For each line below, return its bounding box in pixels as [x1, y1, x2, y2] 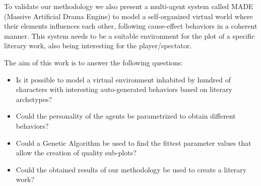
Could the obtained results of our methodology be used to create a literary [16, 164, 247, 174]
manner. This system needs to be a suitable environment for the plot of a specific [4, 30, 255, 41]
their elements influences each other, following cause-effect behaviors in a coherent [4, 21, 257, 31]
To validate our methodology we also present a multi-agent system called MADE [4, 1, 253, 11]
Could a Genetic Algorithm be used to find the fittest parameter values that [16, 137, 251, 148]
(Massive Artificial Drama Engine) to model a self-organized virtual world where [4, 11, 253, 21]
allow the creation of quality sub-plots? [16, 147, 137, 158]
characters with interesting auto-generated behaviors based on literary [16, 84, 232, 95]
